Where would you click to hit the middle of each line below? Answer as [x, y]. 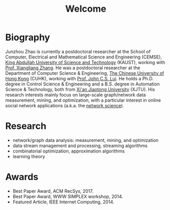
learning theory [29, 156]
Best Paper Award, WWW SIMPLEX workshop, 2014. [68, 196]
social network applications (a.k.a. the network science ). [65, 105]
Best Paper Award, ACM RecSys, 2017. [53, 191]
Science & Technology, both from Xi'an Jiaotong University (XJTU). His [80, 89]
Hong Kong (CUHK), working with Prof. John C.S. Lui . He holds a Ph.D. [80, 78]
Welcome [86, 9]
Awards [22, 177]
